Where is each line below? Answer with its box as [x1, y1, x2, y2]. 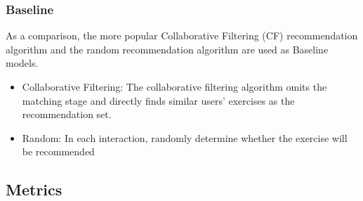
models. [6, 56, 39, 70]
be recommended [22, 144, 95, 159]
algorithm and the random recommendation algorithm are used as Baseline [6, 41, 329, 56]
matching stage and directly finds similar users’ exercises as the [22, 93, 295, 108]
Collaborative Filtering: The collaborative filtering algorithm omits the [22, 79, 327, 93]
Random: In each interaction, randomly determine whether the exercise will [22, 130, 348, 145]
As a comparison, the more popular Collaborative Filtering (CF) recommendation [6, 28, 358, 43]
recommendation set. [22, 107, 112, 122]
